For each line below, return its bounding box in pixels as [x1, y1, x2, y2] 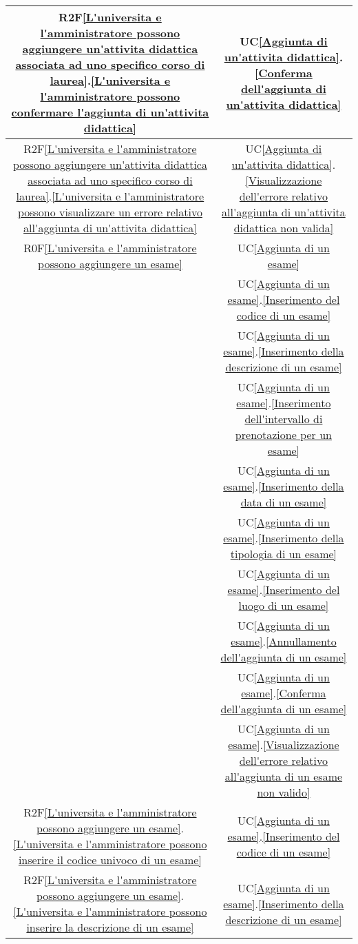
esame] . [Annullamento [231, 633, 337, 649]
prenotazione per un [235, 427, 332, 442]
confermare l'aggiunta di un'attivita [11, 104, 209, 120]
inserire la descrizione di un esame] [26, 919, 194, 935]
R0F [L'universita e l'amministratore [23, 240, 197, 256]
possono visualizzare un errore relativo [17, 204, 202, 220]
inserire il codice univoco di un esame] [18, 852, 202, 868]
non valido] [257, 784, 310, 800]
